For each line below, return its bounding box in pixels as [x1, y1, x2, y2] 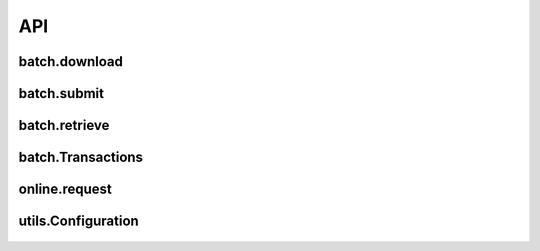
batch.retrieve [18, 117, 110, 134]
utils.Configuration [18, 213, 139, 230]
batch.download [18, 53, 124, 70]
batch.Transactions [18, 149, 144, 166]
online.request [18, 181, 112, 198]
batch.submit [18, 85, 105, 102]
